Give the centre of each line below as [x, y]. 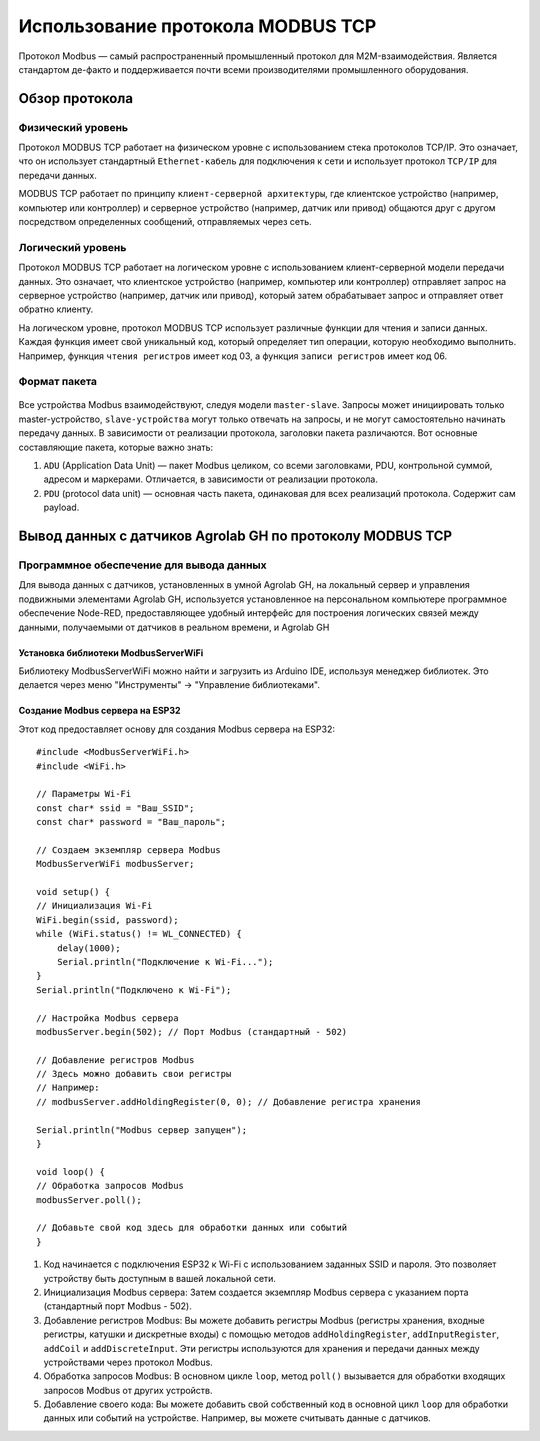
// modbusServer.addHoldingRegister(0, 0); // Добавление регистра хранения [229, 1101]
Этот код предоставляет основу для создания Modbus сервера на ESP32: [176, 729]
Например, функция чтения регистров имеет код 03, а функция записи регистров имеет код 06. [233, 356]
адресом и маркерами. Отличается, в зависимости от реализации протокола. [211, 479]
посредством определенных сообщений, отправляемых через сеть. [165, 222]
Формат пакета [58, 382]
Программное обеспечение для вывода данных [142, 565]
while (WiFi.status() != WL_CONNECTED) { [139, 934]
